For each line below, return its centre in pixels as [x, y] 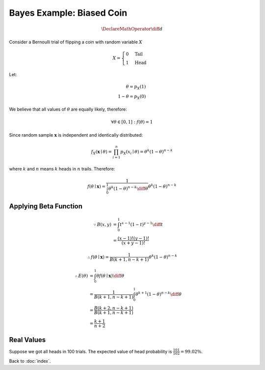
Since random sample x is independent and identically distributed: [76, 135]
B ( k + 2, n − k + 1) [114, 308]
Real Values [27, 340]
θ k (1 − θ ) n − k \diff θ [128, 188]
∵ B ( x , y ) [102, 224]
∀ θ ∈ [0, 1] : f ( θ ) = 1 [132, 122]
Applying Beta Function [46, 206]
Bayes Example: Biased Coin [68, 13]
